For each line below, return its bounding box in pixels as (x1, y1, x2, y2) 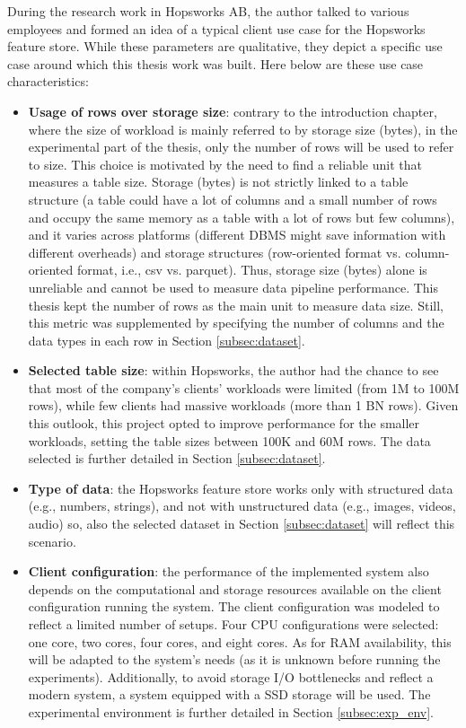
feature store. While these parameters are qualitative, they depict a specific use (7, 37, 443, 56)
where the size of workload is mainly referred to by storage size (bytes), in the (28, 119, 458, 138)
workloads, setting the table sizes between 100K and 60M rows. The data (28, 431, 431, 450)
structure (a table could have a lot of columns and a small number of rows (28, 189, 437, 208)
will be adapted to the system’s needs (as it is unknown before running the (28, 650, 441, 669)
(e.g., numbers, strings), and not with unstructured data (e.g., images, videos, (28, 496, 456, 515)
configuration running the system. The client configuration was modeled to (28, 597, 440, 616)
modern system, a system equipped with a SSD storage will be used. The (28, 685, 431, 704)
